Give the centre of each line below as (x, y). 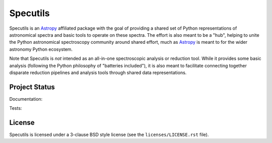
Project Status (32, 87)
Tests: (16, 108)
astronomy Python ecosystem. (41, 49)
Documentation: (26, 99)
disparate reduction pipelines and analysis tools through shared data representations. (98, 73)
